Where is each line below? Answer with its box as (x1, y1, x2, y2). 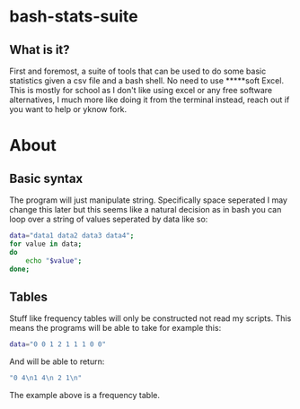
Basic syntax (9, 170, 84, 186)
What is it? (9, 42, 70, 57)
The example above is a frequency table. (9, 389, 160, 400)
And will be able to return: (9, 356, 105, 367)
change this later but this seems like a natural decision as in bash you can (9, 204, 282, 214)
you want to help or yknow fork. (9, 104, 128, 114)
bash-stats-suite (9, 6, 138, 27)
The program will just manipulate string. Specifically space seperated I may (9, 195, 287, 205)
